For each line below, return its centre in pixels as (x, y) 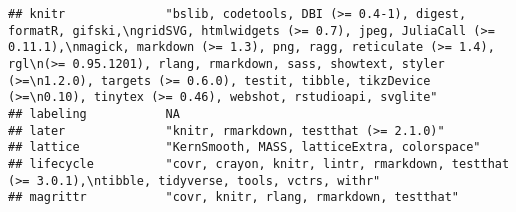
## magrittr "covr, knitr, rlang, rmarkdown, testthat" (234, 197)
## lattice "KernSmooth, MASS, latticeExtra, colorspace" (244, 147)
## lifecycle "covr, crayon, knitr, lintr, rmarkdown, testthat (259, 163)
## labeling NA (94, 113)
